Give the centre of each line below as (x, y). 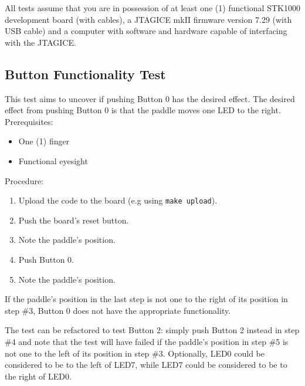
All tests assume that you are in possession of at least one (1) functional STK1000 (152, 8)
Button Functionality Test (85, 74)
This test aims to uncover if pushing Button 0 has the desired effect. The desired (150, 98)
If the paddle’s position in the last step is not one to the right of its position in (146, 299)
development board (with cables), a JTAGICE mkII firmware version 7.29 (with (148, 19)
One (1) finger (44, 141)
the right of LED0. (38, 376)
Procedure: (24, 180)
